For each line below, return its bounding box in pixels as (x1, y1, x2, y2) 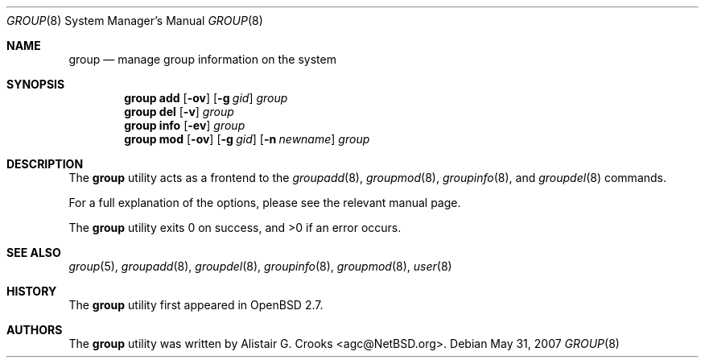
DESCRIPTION (6, 157, 84, 171)
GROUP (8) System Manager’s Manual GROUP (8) (6, 14, 263, 27)
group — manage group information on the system (68, 52, 336, 66)
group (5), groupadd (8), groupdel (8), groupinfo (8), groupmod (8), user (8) (68, 259, 452, 273)
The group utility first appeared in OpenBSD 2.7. (68, 298, 324, 312)
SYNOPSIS (6, 77, 65, 91)
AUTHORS (6, 323, 63, 337)
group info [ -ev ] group (124, 118, 245, 132)
